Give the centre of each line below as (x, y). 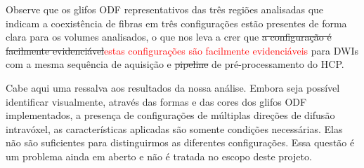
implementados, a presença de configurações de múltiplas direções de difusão (170, 115)
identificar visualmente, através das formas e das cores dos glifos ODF (156, 101)
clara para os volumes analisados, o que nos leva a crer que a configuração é (169, 37)
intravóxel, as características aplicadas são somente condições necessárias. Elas (174, 128)
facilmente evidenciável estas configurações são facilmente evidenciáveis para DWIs (182, 50)
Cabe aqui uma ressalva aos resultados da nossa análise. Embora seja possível (173, 87)
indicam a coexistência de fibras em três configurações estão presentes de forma (176, 23)
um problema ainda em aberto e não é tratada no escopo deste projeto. (159, 156)
